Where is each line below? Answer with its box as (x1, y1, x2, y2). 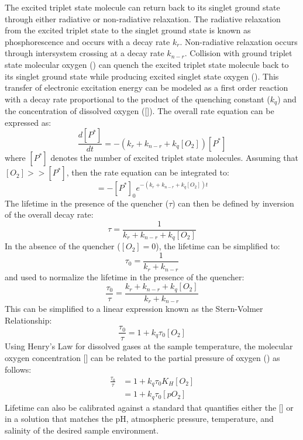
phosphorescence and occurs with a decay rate (5, 35, 170, 47)
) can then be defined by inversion (172, 197, 294, 209)
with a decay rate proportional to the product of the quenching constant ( (5, 92, 270, 105)
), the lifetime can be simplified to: (156, 240, 280, 252)
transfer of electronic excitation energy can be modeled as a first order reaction (5, 81, 288, 94)
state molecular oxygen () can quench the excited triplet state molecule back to (5, 58, 289, 70)
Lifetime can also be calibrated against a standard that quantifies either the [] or (5, 401, 294, 413)
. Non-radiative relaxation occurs (180, 35, 298, 47)
